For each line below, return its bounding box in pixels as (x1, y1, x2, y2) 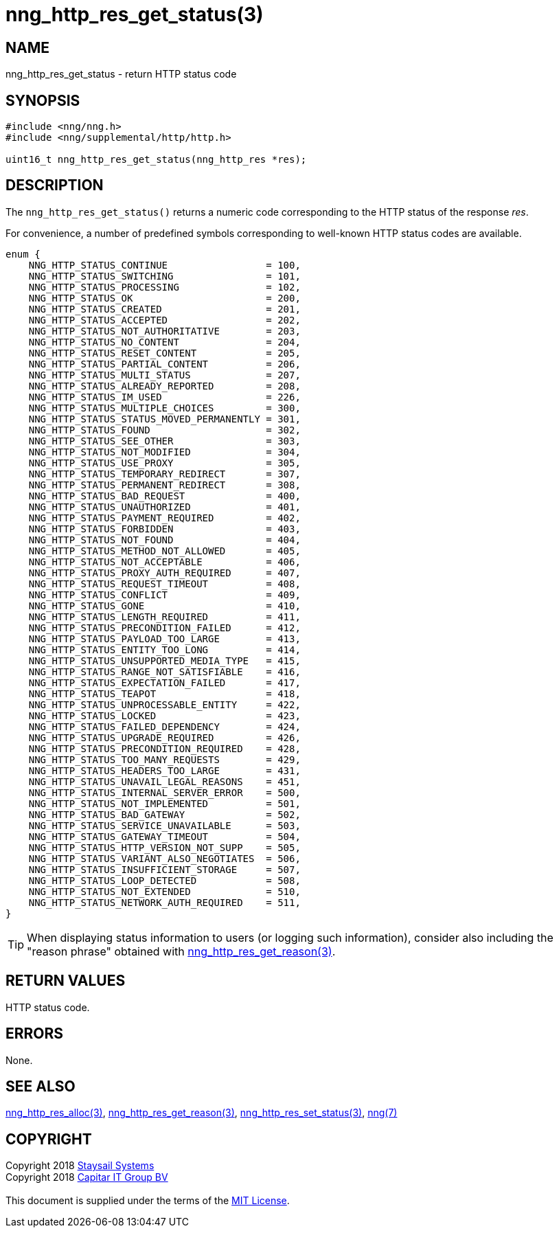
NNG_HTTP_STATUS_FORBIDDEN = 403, (28, 523, 301, 534)
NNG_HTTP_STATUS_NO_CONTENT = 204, (28, 336, 301, 348)
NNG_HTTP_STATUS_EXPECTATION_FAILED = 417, (28, 677, 301, 688)
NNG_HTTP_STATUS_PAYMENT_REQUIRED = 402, (28, 512, 301, 523)
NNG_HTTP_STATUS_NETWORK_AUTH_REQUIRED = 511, (28, 896, 301, 908)
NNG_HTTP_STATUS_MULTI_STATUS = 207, (28, 369, 301, 381)
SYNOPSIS (5, 91, 80, 109)
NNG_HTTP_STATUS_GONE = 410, (28, 600, 301, 611)
